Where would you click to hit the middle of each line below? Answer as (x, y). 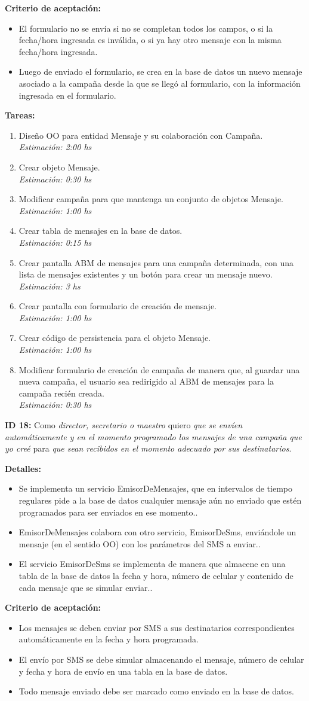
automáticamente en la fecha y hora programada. (109, 639)
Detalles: (23, 468)
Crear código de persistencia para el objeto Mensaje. (115, 338)
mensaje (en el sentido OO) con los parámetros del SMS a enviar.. (140, 543)
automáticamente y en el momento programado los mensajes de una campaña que (153, 436)
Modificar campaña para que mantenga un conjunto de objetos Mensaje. (151, 199)
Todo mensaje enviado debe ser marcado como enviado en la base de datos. (156, 691)
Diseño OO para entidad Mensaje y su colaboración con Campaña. (141, 135)
